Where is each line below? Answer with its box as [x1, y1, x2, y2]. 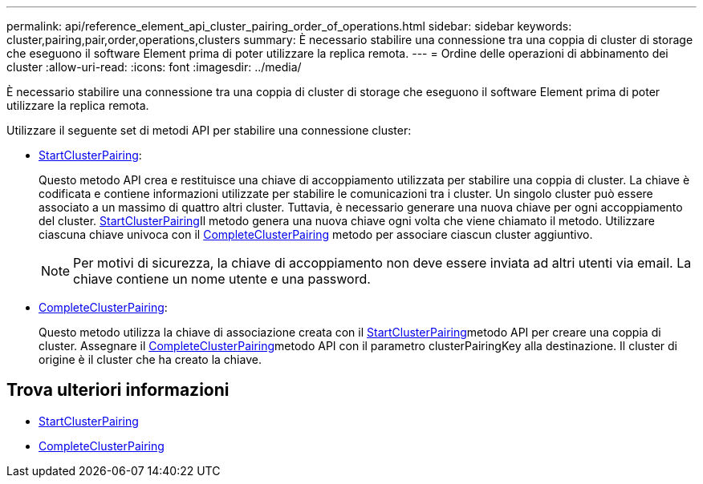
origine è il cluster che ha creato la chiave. [39, 353, 262, 366]
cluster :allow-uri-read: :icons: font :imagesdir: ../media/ [6, 60, 302, 74]
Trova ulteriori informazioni [6, 380, 230, 401]
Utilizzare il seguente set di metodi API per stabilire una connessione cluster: [6, 123, 412, 137]
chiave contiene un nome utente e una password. [73, 271, 371, 287]
